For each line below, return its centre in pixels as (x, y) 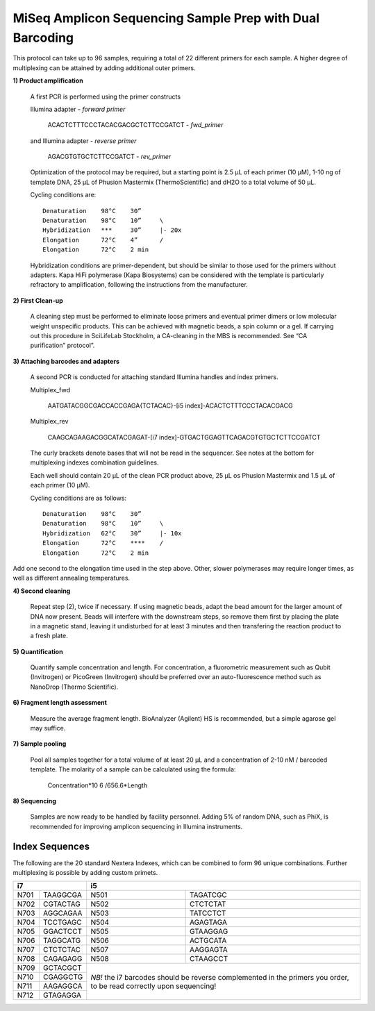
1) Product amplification (48, 81)
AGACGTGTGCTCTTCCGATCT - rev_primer (109, 157)
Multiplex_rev (49, 421)
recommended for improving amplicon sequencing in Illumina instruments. (136, 826)
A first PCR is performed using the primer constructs (105, 97)
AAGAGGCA (62, 986)
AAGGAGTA (209, 950)
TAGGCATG (62, 941)
